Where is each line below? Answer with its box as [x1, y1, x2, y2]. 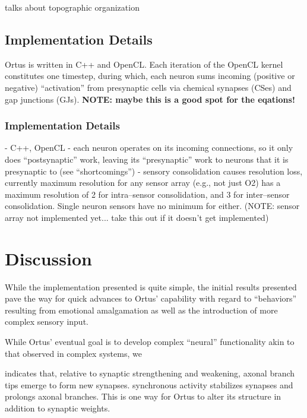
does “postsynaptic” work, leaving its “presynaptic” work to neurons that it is [5, 153, 289, 165]
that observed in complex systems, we [5, 347, 142, 359]
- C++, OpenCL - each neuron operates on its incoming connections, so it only [5, 141, 293, 154]
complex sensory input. [5, 315, 88, 328]
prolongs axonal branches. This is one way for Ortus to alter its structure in [5, 390, 281, 403]
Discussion [5, 246, 92, 270]
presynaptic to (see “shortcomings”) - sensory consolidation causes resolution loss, [5, 164, 303, 177]
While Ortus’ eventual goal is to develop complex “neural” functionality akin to [5, 335, 295, 348]
